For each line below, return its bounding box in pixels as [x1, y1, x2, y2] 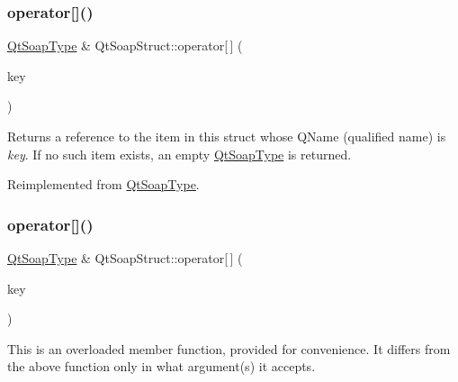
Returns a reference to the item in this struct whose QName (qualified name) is [7, 127, 446, 145]
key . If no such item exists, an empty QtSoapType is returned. [7, 144, 352, 163]
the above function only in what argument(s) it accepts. [7, 357, 316, 376]
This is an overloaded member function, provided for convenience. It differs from [7, 339, 451, 358]
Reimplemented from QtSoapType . [7, 175, 200, 194]
